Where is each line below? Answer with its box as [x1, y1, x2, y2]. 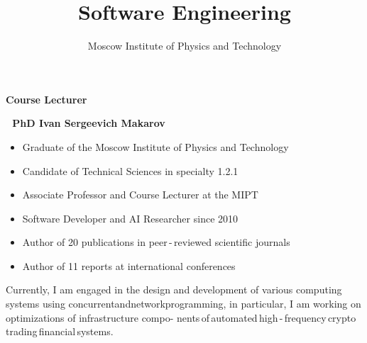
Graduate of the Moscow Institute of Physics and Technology [22, 139, 289, 154]
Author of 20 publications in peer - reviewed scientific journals [22, 235, 290, 249]
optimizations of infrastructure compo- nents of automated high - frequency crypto [6, 310, 356, 325]
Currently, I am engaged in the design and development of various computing [6, 282, 342, 297]
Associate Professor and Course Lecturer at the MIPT [22, 187, 258, 202]
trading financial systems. [6, 324, 114, 339]
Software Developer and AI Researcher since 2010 [22, 210, 239, 225]
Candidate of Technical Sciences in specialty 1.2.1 [22, 163, 239, 178]
